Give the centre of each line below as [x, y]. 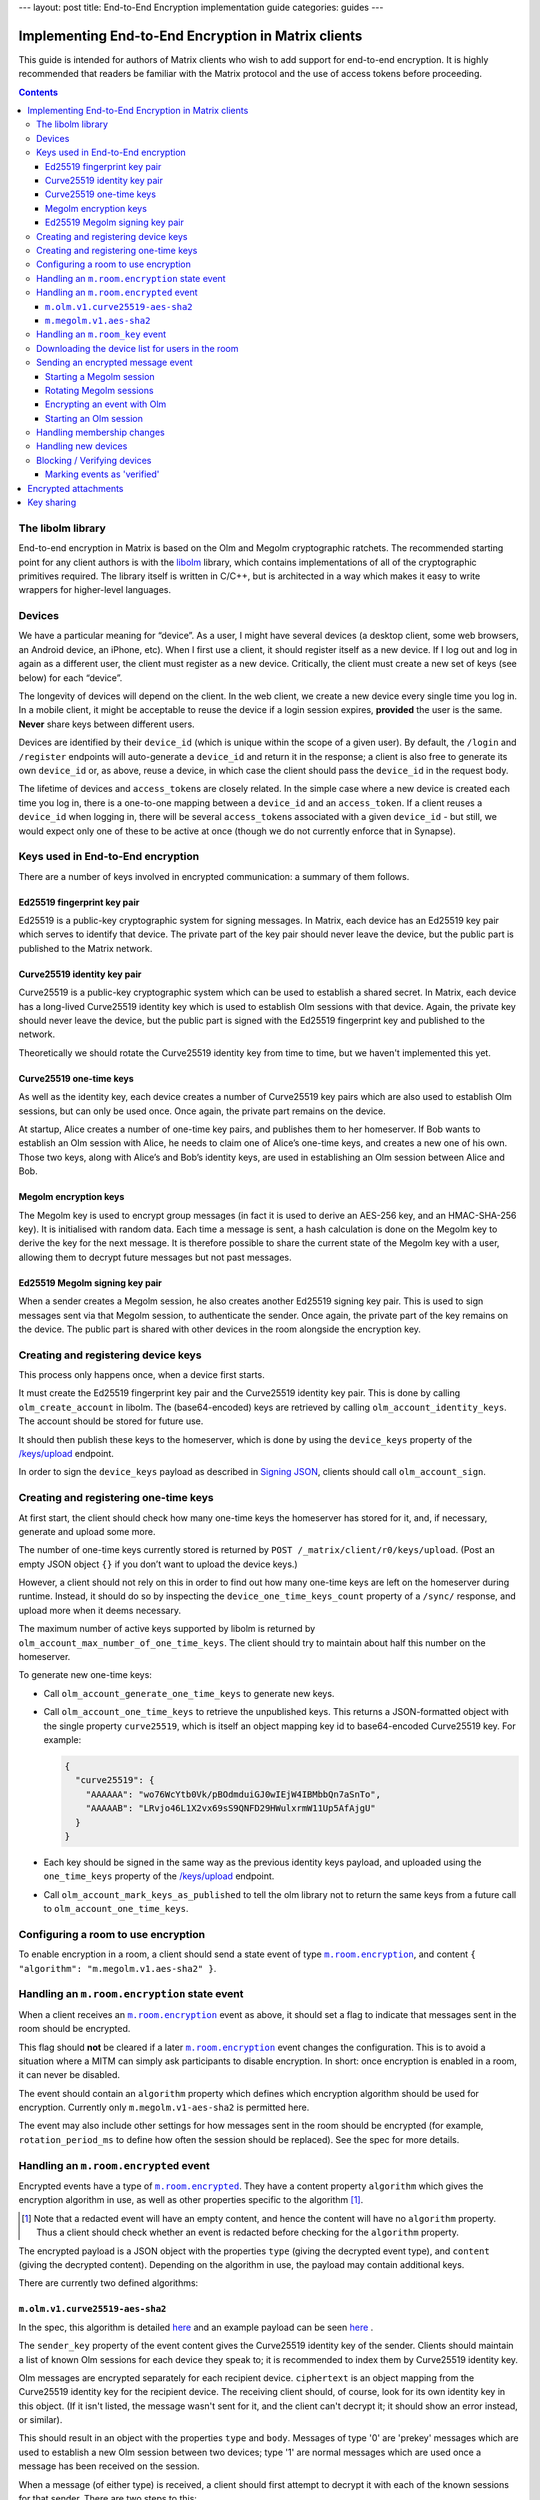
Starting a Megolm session [100, 376]
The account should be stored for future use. [111, 1421]
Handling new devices [82, 446]
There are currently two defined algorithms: [108, 2283]
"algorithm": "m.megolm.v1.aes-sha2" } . [117, 1968]
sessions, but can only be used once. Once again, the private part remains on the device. [202, 1111]
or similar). [40, 2420]
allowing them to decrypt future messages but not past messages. [155, 1257]
